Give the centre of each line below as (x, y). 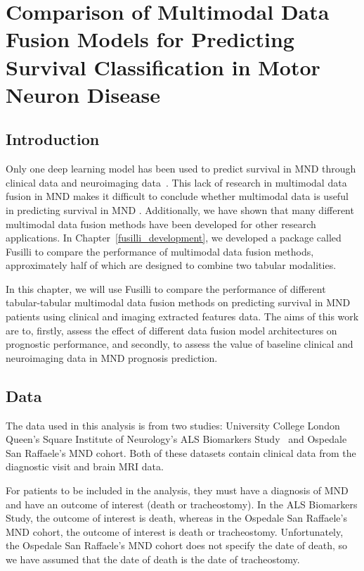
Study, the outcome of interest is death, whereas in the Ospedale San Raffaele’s (176, 518)
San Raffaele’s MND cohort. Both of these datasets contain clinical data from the (181, 452)
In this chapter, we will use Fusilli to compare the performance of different (166, 288)
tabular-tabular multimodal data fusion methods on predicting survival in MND (178, 302)
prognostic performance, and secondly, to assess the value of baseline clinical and (180, 344)
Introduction (53, 139)
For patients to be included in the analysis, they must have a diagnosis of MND (177, 490)
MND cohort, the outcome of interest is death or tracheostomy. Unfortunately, (175, 531)
